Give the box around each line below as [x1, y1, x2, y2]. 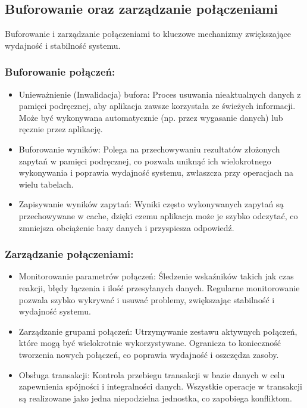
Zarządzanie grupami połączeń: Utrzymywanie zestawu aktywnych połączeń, [18, 325, 297, 337]
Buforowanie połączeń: [5, 64, 115, 79]
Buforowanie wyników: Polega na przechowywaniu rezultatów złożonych [18, 142, 280, 155]
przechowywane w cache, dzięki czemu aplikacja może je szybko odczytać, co [18, 209, 298, 222]
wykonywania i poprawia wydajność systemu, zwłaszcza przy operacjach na [18, 166, 294, 179]
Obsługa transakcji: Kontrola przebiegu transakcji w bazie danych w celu [18, 368, 285, 381]
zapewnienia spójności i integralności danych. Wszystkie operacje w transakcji [18, 380, 302, 393]
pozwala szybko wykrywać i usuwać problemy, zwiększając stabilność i [18, 293, 275, 306]
